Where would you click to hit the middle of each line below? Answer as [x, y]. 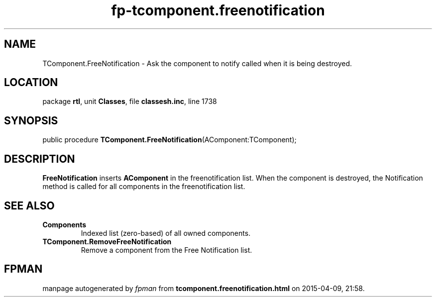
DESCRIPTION [40, 159]
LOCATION [31, 83]
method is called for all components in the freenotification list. [144, 187]
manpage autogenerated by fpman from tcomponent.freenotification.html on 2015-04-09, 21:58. [204, 288]
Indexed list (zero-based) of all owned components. [166, 233]
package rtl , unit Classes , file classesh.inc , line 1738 [130, 101]
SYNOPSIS [31, 120]
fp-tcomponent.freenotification [218, 10]
